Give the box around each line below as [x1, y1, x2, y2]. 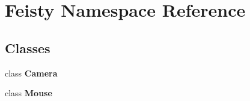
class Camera [5, 66, 58, 79]
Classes [5, 38, 50, 57]
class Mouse [5, 87, 52, 99]
